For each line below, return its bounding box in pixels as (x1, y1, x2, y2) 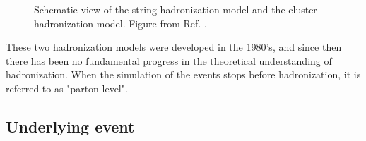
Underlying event (6, 115, 135, 137)
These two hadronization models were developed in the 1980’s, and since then (6, 39, 342, 54)
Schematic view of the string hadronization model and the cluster (34, 2, 317, 16)
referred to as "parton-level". (6, 80, 128, 95)
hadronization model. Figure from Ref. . (34, 16, 207, 30)
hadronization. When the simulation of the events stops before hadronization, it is (6, 67, 361, 82)
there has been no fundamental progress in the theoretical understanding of (6, 53, 332, 68)
